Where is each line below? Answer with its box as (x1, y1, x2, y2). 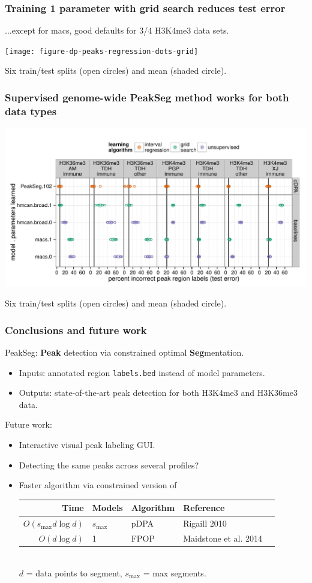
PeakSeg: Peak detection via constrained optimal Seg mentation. (5, 345, 244, 358)
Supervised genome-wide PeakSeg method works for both (5, 89, 289, 104)
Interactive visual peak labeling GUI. (19, 438, 155, 450)
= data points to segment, (26, 566, 122, 579)
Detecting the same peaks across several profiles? (19, 458, 199, 471)
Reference (183, 501, 225, 514)
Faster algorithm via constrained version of (19, 479, 177, 491)
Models (92, 501, 123, 514)
